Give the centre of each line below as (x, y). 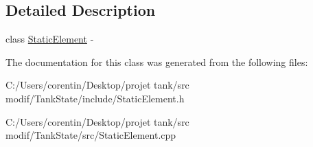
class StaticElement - (50, 39)
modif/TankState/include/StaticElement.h (95, 98)
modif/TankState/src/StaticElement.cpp (91, 135)
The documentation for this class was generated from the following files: (157, 61)
